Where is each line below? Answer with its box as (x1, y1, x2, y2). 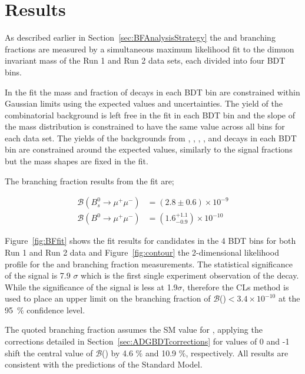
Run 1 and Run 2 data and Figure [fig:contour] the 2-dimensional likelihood (5, 246, 279, 258)
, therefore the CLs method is (182, 280, 289, 293)
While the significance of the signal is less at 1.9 (5, 280, 178, 293)
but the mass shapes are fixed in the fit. (5, 155, 148, 167)
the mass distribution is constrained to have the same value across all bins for (5, 120, 285, 133)
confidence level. (26, 303, 85, 316)
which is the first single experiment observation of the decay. (81, 269, 299, 282)
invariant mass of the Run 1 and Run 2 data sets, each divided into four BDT (5, 54, 286, 67)
